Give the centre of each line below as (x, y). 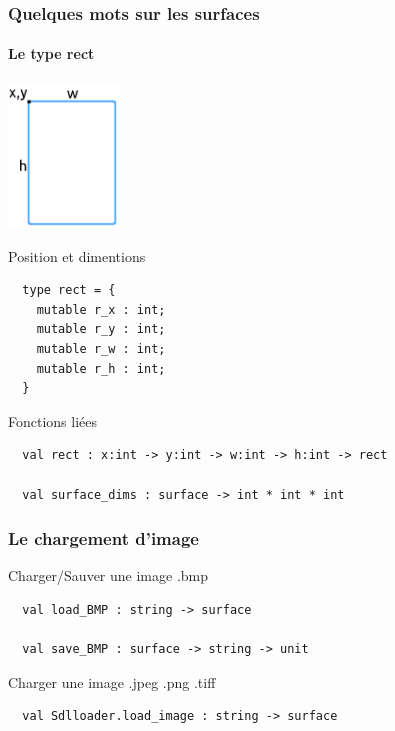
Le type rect (51, 53)
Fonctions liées (53, 420)
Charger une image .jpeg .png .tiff (112, 681)
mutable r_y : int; (101, 329)
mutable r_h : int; (101, 368)
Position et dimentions (77, 255)
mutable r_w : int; (101, 349)
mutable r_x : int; (101, 309)
